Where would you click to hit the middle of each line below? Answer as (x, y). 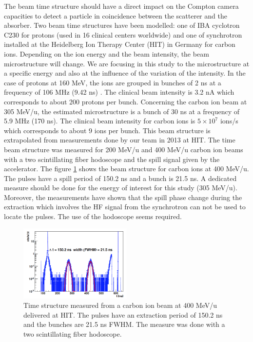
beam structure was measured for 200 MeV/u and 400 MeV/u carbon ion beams (124, 149)
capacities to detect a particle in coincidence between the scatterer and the (116, 15)
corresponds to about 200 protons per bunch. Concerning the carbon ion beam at (126, 101)
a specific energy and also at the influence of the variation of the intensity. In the (125, 73)
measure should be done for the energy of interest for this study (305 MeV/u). (121, 188)
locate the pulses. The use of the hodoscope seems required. (93, 216)
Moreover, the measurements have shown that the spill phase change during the (123, 197)
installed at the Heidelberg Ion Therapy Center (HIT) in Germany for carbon (120, 44)
